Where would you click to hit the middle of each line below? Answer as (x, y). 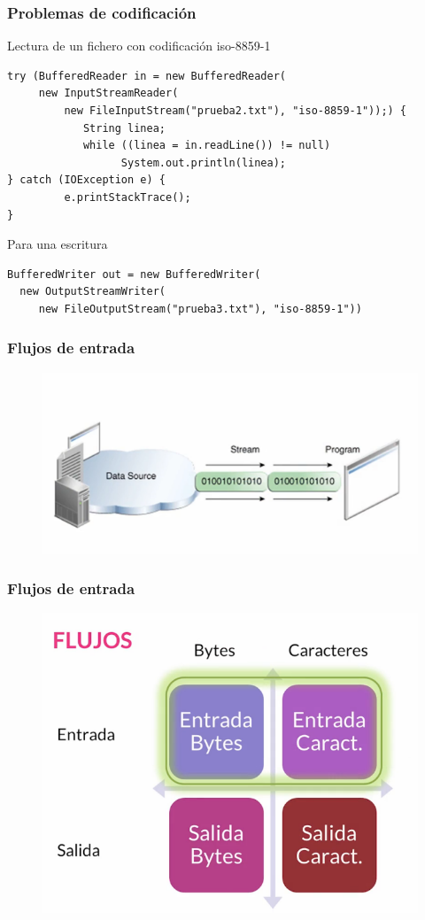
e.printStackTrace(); (127, 197)
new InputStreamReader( (108, 93)
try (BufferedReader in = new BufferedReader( (147, 76)
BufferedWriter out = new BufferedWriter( (134, 274)
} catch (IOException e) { (86, 180)
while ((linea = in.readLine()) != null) (207, 146)
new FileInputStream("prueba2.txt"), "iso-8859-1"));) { (236, 111)
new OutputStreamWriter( (93, 292)
